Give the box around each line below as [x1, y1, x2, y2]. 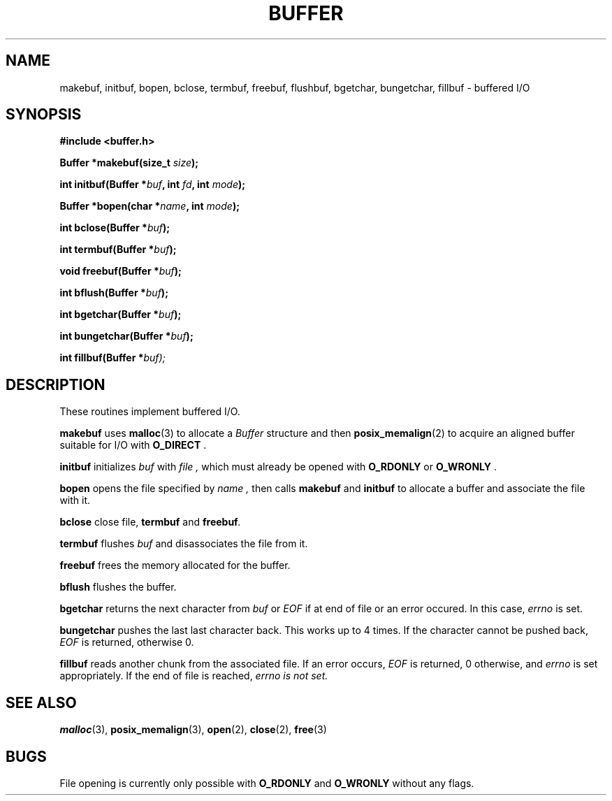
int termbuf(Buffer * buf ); [59, 243, 177, 256]
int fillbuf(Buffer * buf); [59, 352, 166, 364]
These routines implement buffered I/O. [59, 405, 240, 418]
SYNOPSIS [6, 106, 82, 124]
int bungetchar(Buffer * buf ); [59, 330, 194, 342]
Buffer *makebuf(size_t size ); [59, 157, 199, 169]
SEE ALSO [6, 693, 77, 712]
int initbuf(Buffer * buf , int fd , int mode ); [59, 178, 246, 191]
